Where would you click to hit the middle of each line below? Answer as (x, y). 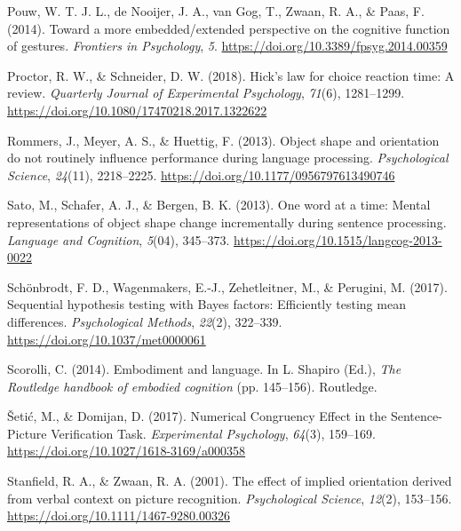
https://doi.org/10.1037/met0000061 (107, 339)
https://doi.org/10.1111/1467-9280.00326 (119, 515)
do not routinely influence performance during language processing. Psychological (228, 158)
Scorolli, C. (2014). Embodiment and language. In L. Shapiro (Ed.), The (204, 369)
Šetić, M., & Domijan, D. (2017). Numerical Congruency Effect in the (197, 416)
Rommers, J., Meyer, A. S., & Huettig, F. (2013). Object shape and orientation (223, 140)
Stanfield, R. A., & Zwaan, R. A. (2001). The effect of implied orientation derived (230, 481)
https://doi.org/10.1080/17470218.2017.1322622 (137, 110)
